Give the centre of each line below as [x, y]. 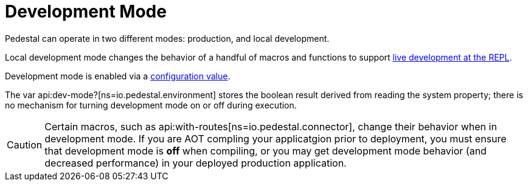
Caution [25, 144]
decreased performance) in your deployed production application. [196, 163]
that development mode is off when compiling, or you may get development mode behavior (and [266, 151]
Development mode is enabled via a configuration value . [118, 76]
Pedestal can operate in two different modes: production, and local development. [167, 38]
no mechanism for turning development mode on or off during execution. [151, 105]
